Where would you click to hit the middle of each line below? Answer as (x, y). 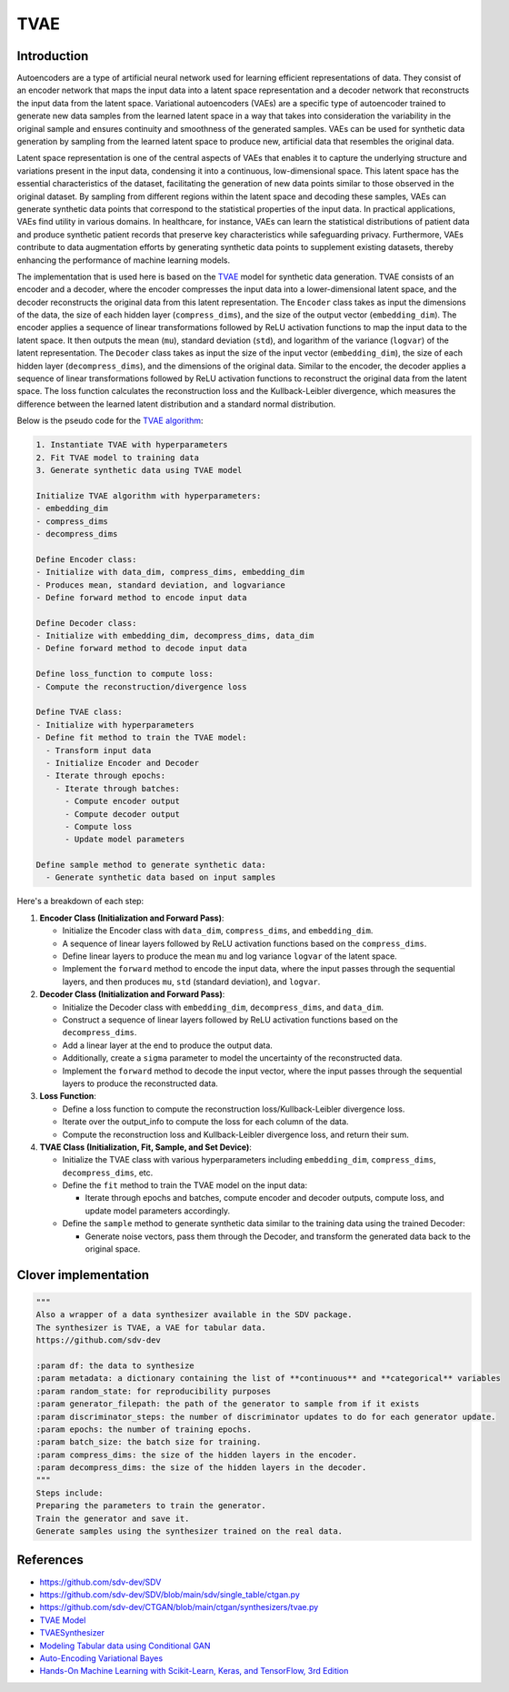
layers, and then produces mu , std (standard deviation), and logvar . (191, 982)
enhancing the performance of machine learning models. (124, 260)
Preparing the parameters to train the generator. (151, 1506)
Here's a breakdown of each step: (80, 901)
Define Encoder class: (86, 559)
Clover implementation (83, 1275)
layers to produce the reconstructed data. (140, 1083)
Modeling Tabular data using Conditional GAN (125, 1646)
